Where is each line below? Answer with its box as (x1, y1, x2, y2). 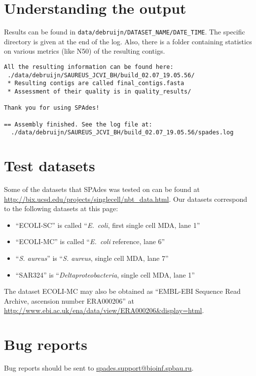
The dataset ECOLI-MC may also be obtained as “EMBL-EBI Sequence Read (4, 286, 241, 296)
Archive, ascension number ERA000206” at (4, 295, 134, 306)
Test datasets (4, 156, 95, 176)
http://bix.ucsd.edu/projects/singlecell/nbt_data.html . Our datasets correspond (4, 193, 248, 204)
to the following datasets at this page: (4, 203, 118, 214)
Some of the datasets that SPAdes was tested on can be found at (4, 184, 200, 194)
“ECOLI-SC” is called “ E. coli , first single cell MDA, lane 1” (15, 219, 200, 230)
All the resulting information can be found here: (4, 63, 174, 70)
